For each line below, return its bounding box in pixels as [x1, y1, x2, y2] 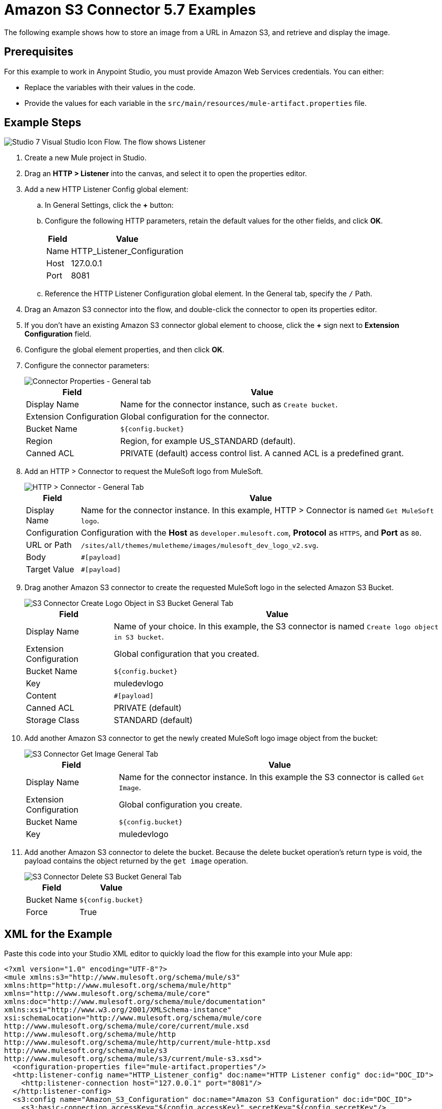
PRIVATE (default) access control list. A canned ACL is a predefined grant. [120, 448, 404, 459]
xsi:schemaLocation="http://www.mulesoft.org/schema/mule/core [4, 1014, 262, 1022]
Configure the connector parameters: [24, 361, 149, 370]
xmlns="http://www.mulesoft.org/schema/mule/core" [4, 989, 210, 998]
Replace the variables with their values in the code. [24, 82, 196, 92]
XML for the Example [4, 927, 113, 940]
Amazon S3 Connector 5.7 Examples [4, 1, 256, 18]
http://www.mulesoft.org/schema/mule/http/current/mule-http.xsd [4, 1038, 270, 1047]
